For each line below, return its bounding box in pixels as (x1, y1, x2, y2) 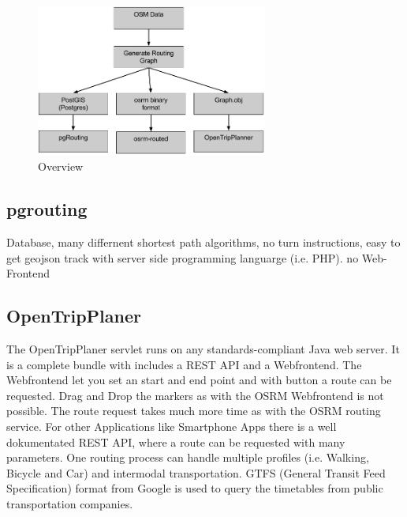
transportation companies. (6, 496, 133, 511)
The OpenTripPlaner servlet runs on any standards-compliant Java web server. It (6, 341, 400, 357)
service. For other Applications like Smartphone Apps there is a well (6, 418, 337, 435)
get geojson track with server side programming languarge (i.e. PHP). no (6, 249, 359, 266)
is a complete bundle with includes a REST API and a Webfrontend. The (6, 356, 362, 372)
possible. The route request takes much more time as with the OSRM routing (6, 402, 381, 419)
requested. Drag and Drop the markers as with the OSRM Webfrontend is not (6, 387, 384, 403)
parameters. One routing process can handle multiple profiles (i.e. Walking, (6, 449, 369, 466)
